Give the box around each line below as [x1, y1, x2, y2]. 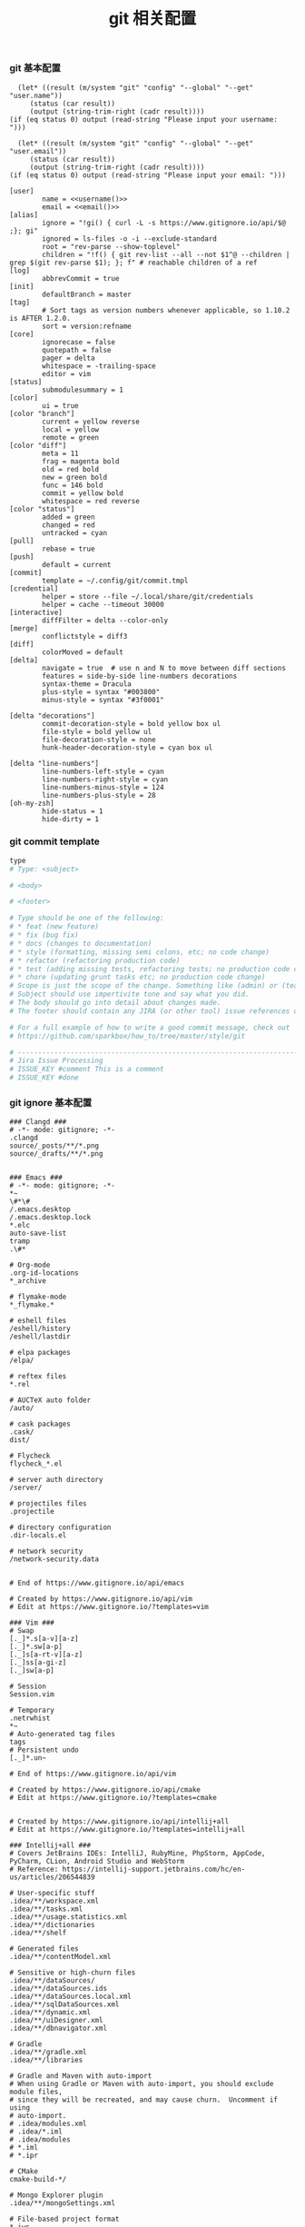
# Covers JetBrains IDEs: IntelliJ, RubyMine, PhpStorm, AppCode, [9, 1849, 266, 1858]
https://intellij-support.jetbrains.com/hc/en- [62, 1864, 246, 1874]
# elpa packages [9, 1348, 71, 1357]
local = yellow [42, 424, 100, 434]
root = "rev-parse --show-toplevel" [42, 242, 181, 251]
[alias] [9, 210, 39, 219]
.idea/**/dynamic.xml [9, 2008, 92, 2017]
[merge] [9, 623, 39, 632]
